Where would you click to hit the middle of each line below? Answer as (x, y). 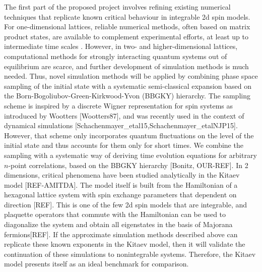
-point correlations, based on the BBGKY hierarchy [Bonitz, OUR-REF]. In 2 (128, 165)
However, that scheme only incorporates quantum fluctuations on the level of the (129, 135)
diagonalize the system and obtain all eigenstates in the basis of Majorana (118, 224)
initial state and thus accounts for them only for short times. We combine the (124, 145)
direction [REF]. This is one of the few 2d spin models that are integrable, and (126, 204)
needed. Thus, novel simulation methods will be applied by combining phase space (131, 76)
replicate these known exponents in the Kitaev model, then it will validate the (125, 244)
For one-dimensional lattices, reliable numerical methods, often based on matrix (127, 26)
